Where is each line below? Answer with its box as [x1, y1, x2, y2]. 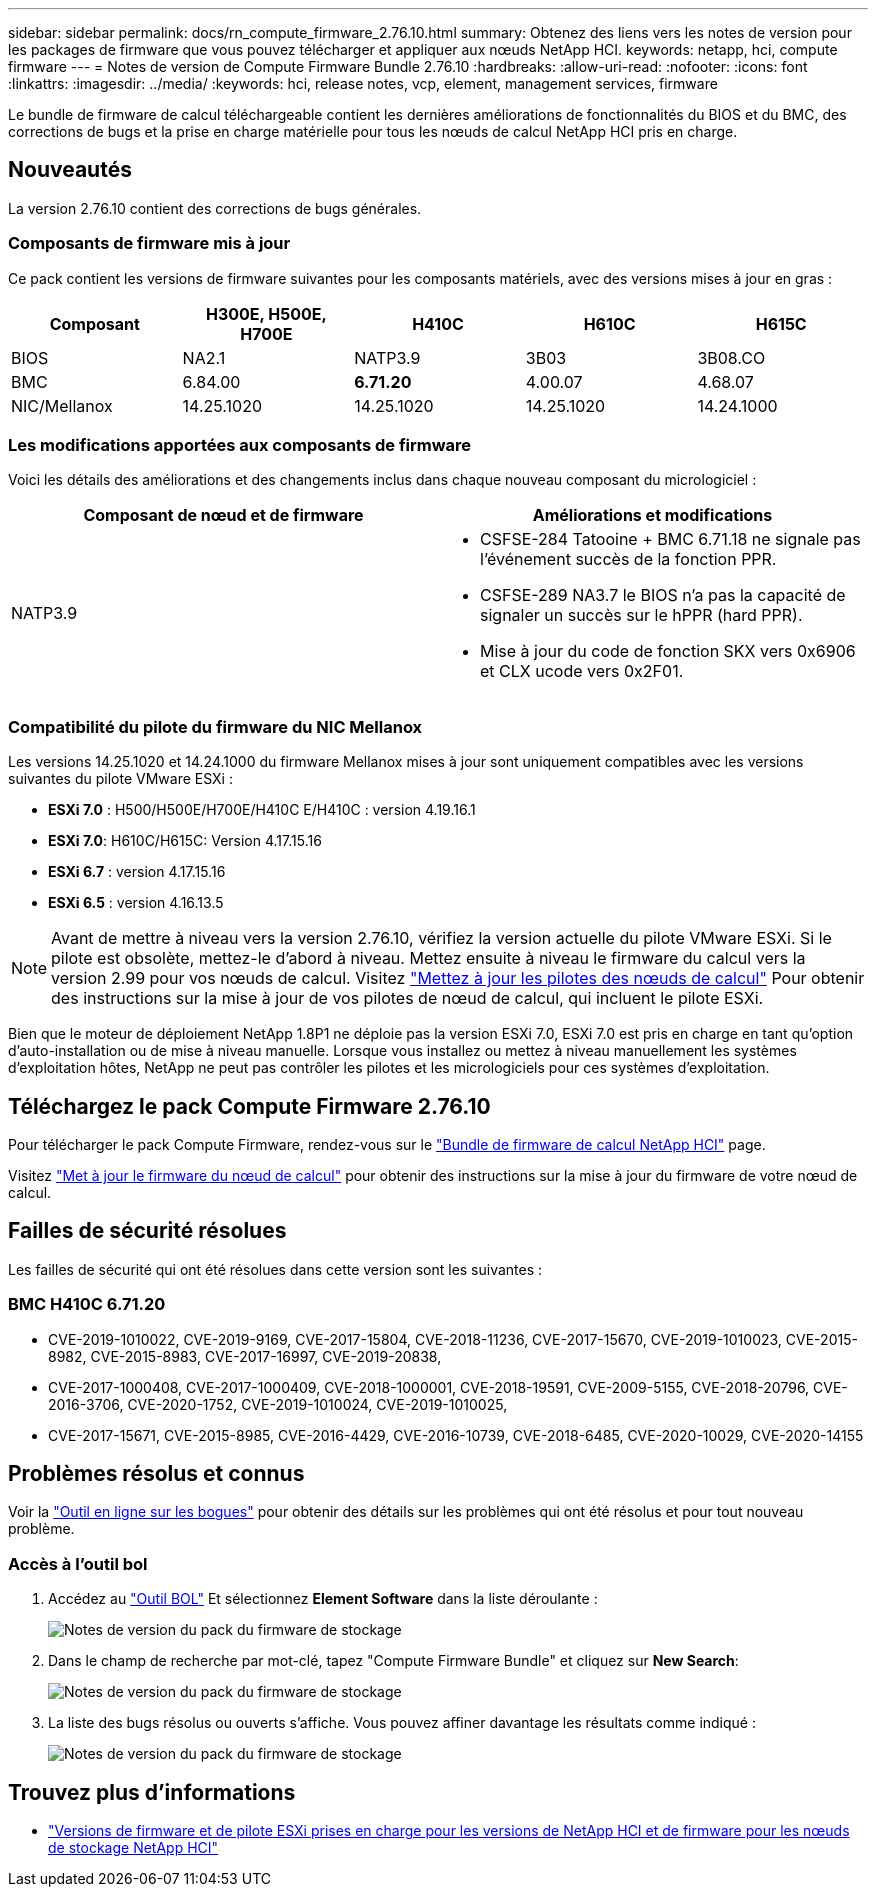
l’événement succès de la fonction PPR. [480, 549, 777, 570]
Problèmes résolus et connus [8, 1460, 305, 1486]
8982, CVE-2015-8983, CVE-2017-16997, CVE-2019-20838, [48, 1347, 442, 1365]
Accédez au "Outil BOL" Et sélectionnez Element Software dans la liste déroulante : [48, 1590, 598, 1608]
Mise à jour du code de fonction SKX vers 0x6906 [480, 641, 856, 662]
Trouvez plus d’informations [8, 1779, 296, 1805]
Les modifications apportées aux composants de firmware [8, 434, 472, 455]
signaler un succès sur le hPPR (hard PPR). [480, 605, 803, 626]
